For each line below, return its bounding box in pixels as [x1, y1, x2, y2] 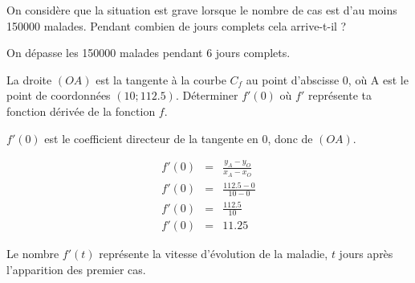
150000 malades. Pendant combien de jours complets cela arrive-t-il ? [6, 17, 347, 34]
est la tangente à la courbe [96, 71, 226, 88]
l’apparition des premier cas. [6, 261, 146, 278]
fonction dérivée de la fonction [6, 102, 156, 119]
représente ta [307, 87, 372, 104]
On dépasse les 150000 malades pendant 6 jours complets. [6, 44, 291, 61]
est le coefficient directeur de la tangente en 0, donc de [44, 129, 313, 146]
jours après [339, 245, 393, 262]
